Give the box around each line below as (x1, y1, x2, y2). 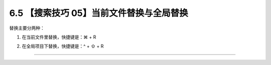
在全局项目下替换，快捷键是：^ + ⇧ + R (22, 43, 104, 49)
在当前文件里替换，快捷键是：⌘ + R (22, 34, 96, 40)
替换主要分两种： (9, 25, 45, 31)
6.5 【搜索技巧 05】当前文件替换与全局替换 (9, 7, 188, 18)
